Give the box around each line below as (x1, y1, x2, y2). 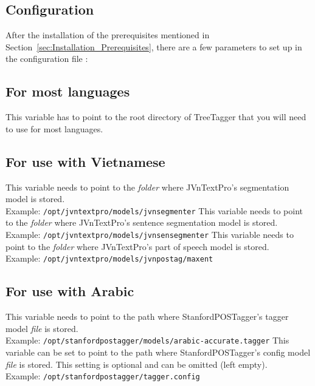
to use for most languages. (5, 122, 103, 135)
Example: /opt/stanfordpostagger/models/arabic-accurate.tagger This (5, 334, 289, 347)
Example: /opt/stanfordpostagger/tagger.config (5, 370, 200, 382)
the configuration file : (5, 52, 88, 65)
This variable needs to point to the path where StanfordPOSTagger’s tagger (5, 310, 289, 323)
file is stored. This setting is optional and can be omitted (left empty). (5, 357, 268, 370)
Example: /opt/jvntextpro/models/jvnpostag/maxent (5, 252, 213, 265)
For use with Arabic (5, 282, 134, 300)
